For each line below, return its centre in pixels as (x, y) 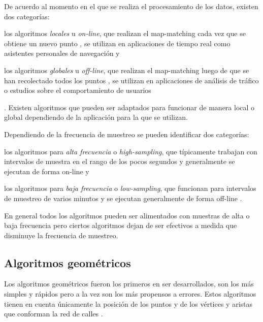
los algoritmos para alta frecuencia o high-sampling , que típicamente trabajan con (131, 151)
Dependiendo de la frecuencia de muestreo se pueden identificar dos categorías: (127, 134)
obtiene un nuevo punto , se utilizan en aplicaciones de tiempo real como (117, 43)
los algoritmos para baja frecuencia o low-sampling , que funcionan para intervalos (130, 188)
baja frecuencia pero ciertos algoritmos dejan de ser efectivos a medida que (121, 225)
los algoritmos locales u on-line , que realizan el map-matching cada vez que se (125, 33)
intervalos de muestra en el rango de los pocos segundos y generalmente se (120, 161)
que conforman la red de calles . (54, 314)
